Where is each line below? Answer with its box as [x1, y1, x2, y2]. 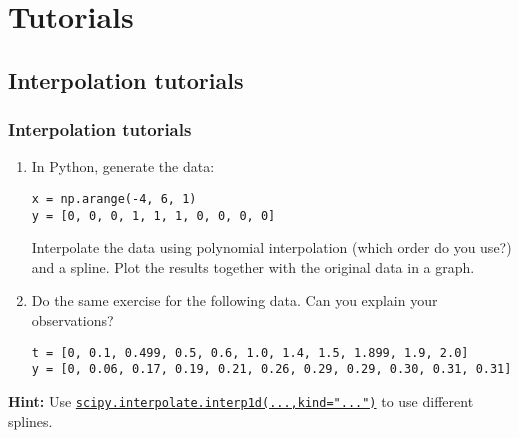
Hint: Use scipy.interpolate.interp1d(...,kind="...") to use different [8, 390, 474, 411]
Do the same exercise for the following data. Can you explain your [31, 290, 438, 311]
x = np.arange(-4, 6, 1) [31, 191, 197, 206]
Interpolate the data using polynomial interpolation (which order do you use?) [31, 237, 512, 258]
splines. [8, 410, 53, 431]
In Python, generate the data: [31, 156, 215, 177]
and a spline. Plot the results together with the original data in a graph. [31, 256, 475, 277]
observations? [31, 310, 114, 331]
